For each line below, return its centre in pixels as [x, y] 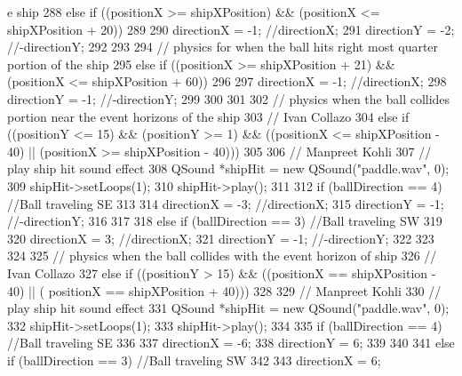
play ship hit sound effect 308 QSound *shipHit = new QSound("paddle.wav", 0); [228, 168]
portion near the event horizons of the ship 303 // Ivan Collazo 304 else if [208, 116]
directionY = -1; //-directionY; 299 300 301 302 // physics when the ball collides [229, 98]
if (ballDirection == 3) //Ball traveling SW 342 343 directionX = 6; [194, 360]
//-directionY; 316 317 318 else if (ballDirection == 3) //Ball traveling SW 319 [225, 221]
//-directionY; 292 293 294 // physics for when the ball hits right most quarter [223, 47]
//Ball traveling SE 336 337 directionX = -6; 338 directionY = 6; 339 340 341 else [231, 343]
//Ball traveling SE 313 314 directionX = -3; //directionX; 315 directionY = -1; [226, 203]
